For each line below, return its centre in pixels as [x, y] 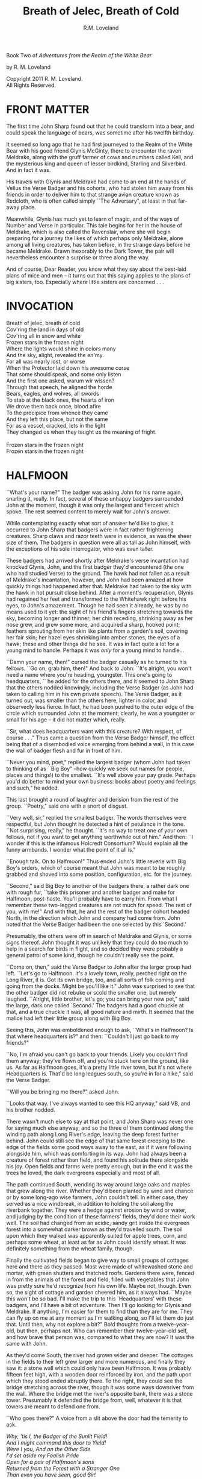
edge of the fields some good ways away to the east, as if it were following [99, 1147]
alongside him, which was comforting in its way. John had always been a [96, 1153]
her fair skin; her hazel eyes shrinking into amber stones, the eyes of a [93, 637]
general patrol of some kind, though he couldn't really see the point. [90, 955]
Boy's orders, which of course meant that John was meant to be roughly [96, 867]
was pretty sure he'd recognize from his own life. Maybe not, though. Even [99, 1285]
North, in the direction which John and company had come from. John [93, 917]
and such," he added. [33, 788]
